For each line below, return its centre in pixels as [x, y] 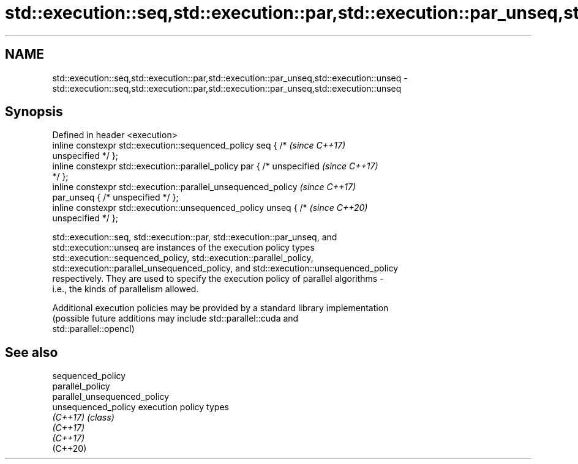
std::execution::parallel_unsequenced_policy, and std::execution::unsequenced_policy [225, 268]
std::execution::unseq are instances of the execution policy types [183, 248]
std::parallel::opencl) [93, 329]
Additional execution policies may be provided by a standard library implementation [220, 308]
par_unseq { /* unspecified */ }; [115, 197]
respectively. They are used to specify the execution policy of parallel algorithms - [218, 279]
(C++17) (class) [83, 418]
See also [32, 352]
